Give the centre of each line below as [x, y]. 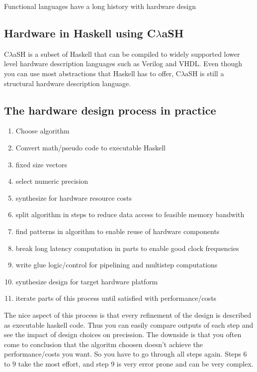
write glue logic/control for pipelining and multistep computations [117, 265]
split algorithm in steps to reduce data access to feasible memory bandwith [130, 214]
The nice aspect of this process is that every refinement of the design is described [128, 314]
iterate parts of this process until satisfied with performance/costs [116, 298]
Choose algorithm [43, 131]
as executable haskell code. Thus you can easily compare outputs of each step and [129, 324]
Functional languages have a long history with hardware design [100, 6]
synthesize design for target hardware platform [87, 281]
